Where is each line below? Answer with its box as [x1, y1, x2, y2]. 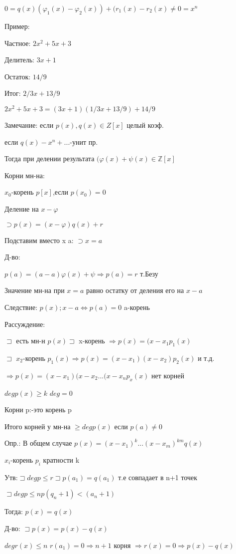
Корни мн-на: [4, 170, 45, 180]
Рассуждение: [4, 318, 45, 329]
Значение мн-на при [4, 285, 65, 295]
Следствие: [4, 301, 38, 312]
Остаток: [4, 71, 31, 81]
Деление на [4, 204, 39, 214]
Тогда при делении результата [4, 153, 95, 164]
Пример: [4, 21, 30, 31]
